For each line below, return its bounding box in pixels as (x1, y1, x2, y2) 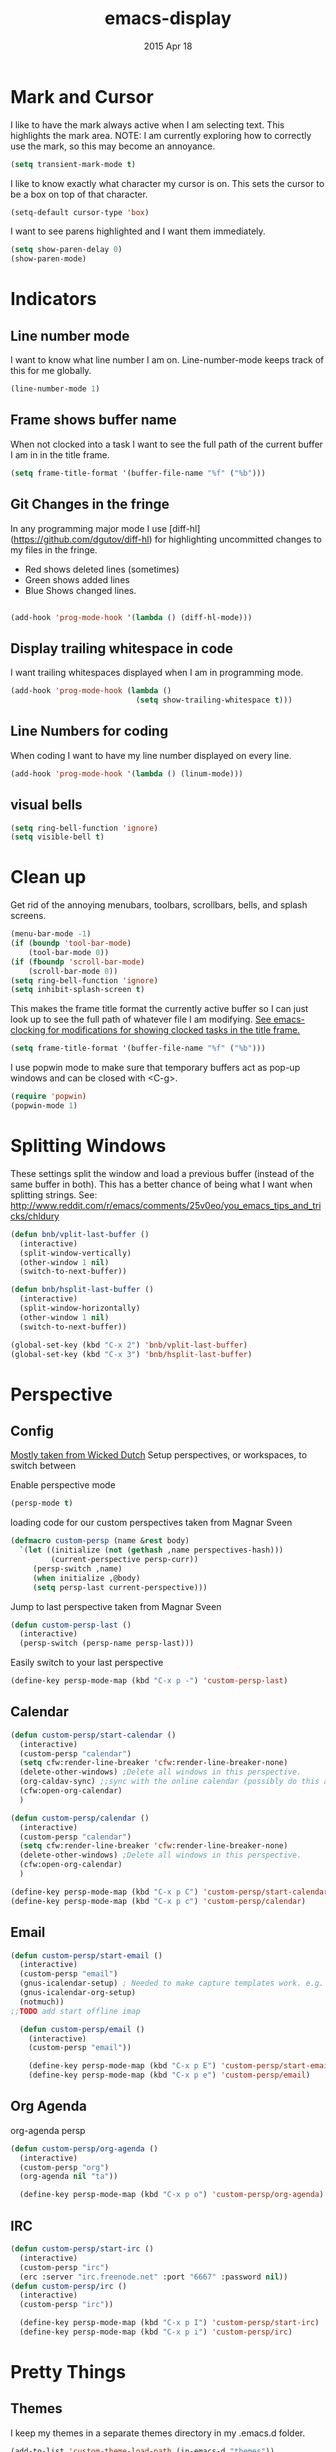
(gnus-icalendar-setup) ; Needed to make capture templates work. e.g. (19, 1978, 325, 1989)
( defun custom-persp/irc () (10, 2281, 128, 2291)
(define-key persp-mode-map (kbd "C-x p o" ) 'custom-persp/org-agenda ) (19, 2190, 325, 2200)
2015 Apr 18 (143, 40, 193, 52)
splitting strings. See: (10, 1188, 98, 1201)
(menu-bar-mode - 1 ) (10, 929, 92, 939)
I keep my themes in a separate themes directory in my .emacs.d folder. (10, 2427, 306, 2439)
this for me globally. (10, 365, 92, 377)
